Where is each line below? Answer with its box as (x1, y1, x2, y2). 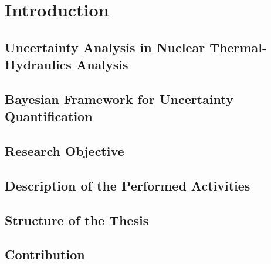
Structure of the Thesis (5, 210, 149, 229)
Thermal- (209, 38, 267, 56)
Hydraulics (5, 55, 72, 73)
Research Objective (5, 142, 124, 160)
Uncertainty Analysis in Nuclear (5, 38, 205, 56)
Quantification (5, 107, 93, 125)
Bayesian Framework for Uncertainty (5, 89, 233, 108)
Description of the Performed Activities (5, 176, 250, 194)
